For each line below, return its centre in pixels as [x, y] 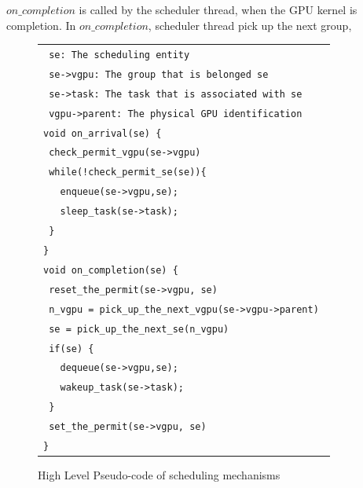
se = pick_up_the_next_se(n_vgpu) [139, 329]
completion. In [41, 25]
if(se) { [71, 349]
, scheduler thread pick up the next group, [250, 25]
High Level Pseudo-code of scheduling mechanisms [159, 475]
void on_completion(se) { [111, 270]
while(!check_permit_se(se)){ [128, 172]
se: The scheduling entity [119, 55]
